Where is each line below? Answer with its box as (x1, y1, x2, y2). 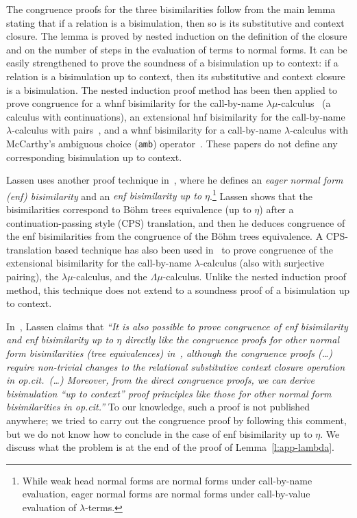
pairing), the (6, 269, 59, 283)
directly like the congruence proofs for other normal (125, 332, 339, 347)
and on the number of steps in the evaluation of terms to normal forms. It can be (6, 42, 347, 56)
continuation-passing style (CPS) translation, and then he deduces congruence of (6, 215, 345, 230)
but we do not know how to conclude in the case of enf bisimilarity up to (6, 426, 312, 441)
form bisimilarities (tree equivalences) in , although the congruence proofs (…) (6, 345, 333, 360)
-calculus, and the (73, 269, 147, 283)
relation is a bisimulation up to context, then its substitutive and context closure (6, 69, 345, 83)
